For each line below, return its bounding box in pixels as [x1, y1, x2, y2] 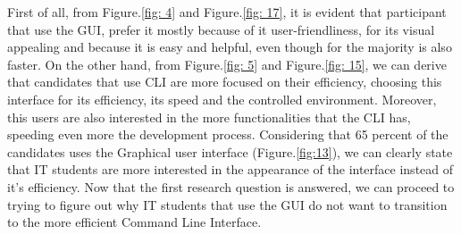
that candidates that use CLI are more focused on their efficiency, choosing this [7, 72, 442, 91]
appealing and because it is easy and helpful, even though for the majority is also [7, 38, 452, 56]
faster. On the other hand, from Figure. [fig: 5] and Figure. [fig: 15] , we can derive [7, 54, 447, 73]
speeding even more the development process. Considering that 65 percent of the [7, 125, 448, 144]
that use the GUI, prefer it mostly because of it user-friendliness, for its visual [7, 20, 435, 38]
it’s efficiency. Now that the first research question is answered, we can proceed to [7, 177, 455, 196]
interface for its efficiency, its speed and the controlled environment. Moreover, [7, 89, 437, 108]
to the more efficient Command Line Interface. [7, 213, 262, 231]
